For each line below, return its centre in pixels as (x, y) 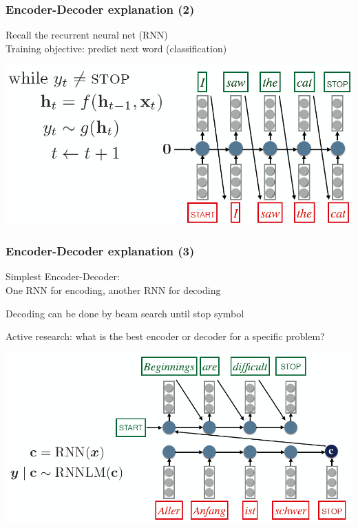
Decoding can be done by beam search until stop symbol (125, 313)
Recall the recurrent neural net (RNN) (87, 35)
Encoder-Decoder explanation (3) (100, 251)
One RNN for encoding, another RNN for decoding (113, 289)
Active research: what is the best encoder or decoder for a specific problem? (165, 336)
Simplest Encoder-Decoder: (63, 276)
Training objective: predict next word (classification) (116, 48)
